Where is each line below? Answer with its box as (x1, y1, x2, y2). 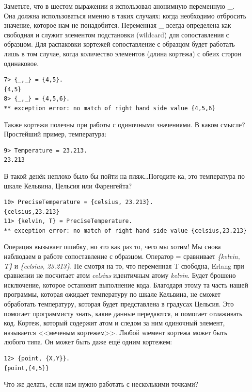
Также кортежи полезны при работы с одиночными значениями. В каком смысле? (4, 119, 245, 129)
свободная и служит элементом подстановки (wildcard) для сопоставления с (4, 29, 229, 39)
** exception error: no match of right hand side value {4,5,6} (4, 104, 216, 112)
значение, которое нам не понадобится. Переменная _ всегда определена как (4, 20, 231, 30)
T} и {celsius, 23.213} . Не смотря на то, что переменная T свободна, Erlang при (4, 260, 244, 271)
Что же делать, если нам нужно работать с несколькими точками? (4, 379, 199, 389)
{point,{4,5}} (4, 364, 49, 372)
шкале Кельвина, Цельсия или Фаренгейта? (4, 180, 132, 190)
